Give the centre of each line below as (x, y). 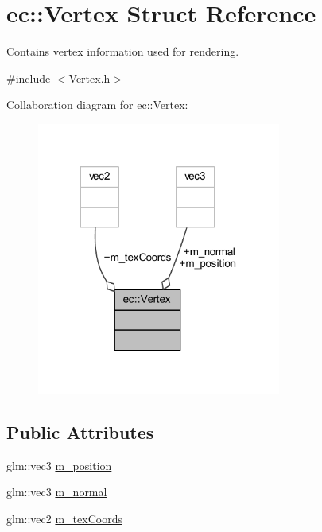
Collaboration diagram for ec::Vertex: (97, 105)
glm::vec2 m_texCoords (64, 519)
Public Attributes (80, 432)
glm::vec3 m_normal (57, 492)
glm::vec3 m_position (59, 465)
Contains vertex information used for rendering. (123, 51)
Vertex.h (89, 78)
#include (29, 78)
